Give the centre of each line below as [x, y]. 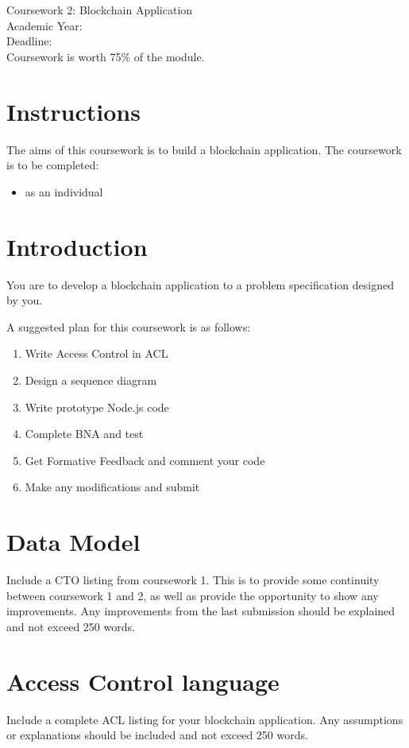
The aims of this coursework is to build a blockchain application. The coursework [204, 149]
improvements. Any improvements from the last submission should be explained [201, 611]
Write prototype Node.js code [97, 407]
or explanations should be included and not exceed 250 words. [157, 735]
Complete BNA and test [84, 434]
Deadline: [29, 41]
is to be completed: [53, 165]
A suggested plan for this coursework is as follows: [129, 326]
